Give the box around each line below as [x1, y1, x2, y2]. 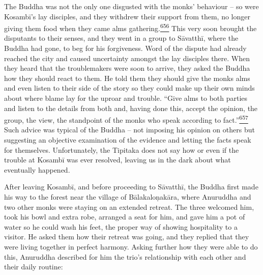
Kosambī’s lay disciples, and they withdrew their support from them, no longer [4, 11, 250, 21]
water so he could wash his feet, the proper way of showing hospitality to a [4, 221, 238, 232]
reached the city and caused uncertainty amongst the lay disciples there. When [4, 52, 250, 63]
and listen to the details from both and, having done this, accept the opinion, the [4, 102, 258, 113]
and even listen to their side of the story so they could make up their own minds [4, 82, 255, 93]
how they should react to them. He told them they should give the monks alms [4, 72, 250, 83]
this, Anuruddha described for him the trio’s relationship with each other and [4, 251, 246, 262]
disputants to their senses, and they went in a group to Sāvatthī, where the [4, 33, 239, 43]
